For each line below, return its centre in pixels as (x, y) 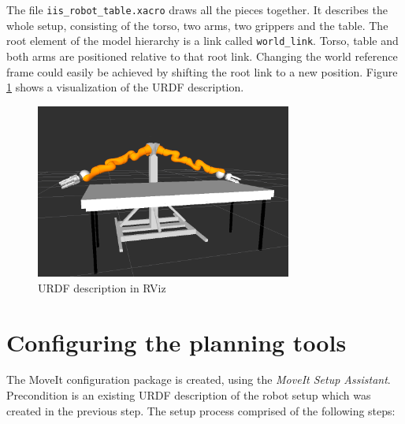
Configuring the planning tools (176, 342)
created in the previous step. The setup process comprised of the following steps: (201, 410)
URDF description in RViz (102, 287)
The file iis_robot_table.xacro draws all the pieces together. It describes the (197, 9)
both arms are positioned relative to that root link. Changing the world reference (202, 56)
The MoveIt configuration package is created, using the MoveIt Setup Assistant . (199, 379)
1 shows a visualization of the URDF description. (125, 87)
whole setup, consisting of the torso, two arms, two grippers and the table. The (197, 25)
